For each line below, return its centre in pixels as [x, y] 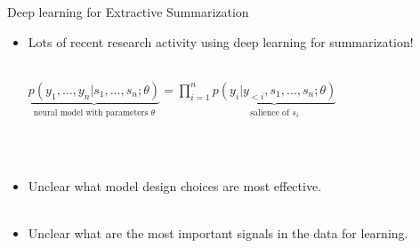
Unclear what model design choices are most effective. [175, 186]
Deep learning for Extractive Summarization [128, 12]
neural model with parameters [91, 112]
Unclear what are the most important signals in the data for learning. [218, 233]
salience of [270, 112]
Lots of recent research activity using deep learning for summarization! [221, 41]
